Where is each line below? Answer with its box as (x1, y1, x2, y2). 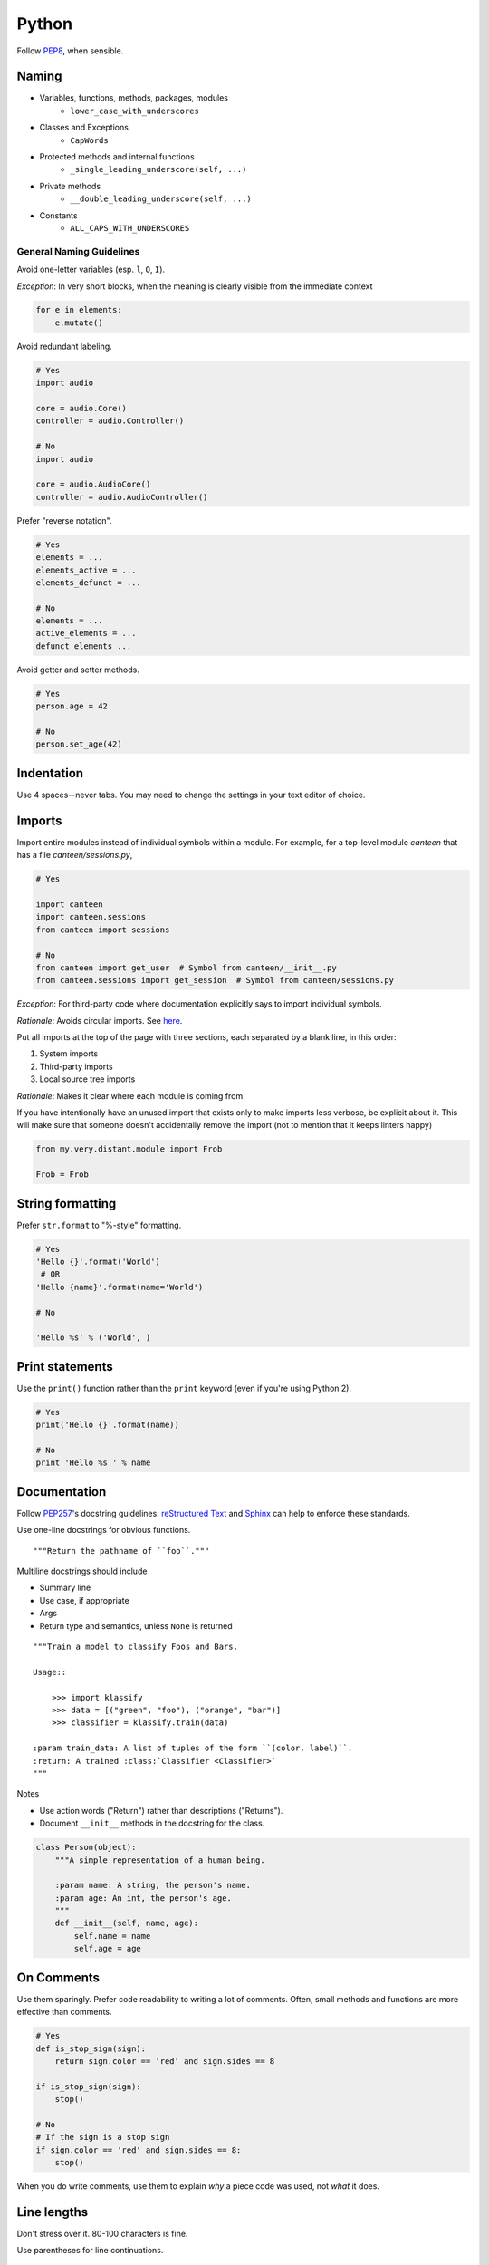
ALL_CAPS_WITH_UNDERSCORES (70, 223, 190, 233)
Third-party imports (39, 1061, 113, 1072)
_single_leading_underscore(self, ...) (70, 164, 247, 175)
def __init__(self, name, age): (54, 1918, 199, 1929)
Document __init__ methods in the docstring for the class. (39, 1817, 265, 1829)
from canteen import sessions (35, 924, 170, 935)
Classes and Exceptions (39, 122, 129, 133)
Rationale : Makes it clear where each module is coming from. (16, 1090, 246, 1101)
